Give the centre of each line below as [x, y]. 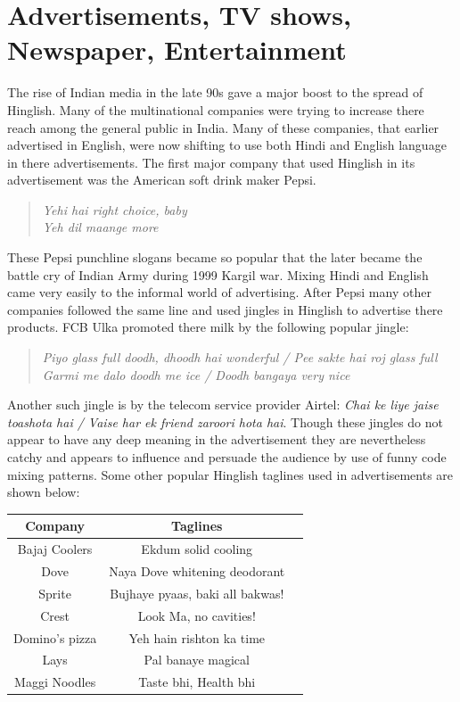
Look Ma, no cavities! [197, 615]
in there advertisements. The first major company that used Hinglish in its [211, 162]
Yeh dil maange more [100, 227]
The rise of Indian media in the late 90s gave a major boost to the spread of [215, 92]
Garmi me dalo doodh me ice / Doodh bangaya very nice [196, 374]
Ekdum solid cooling [197, 549]
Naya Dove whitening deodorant [197, 570]
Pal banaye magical [197, 660]
